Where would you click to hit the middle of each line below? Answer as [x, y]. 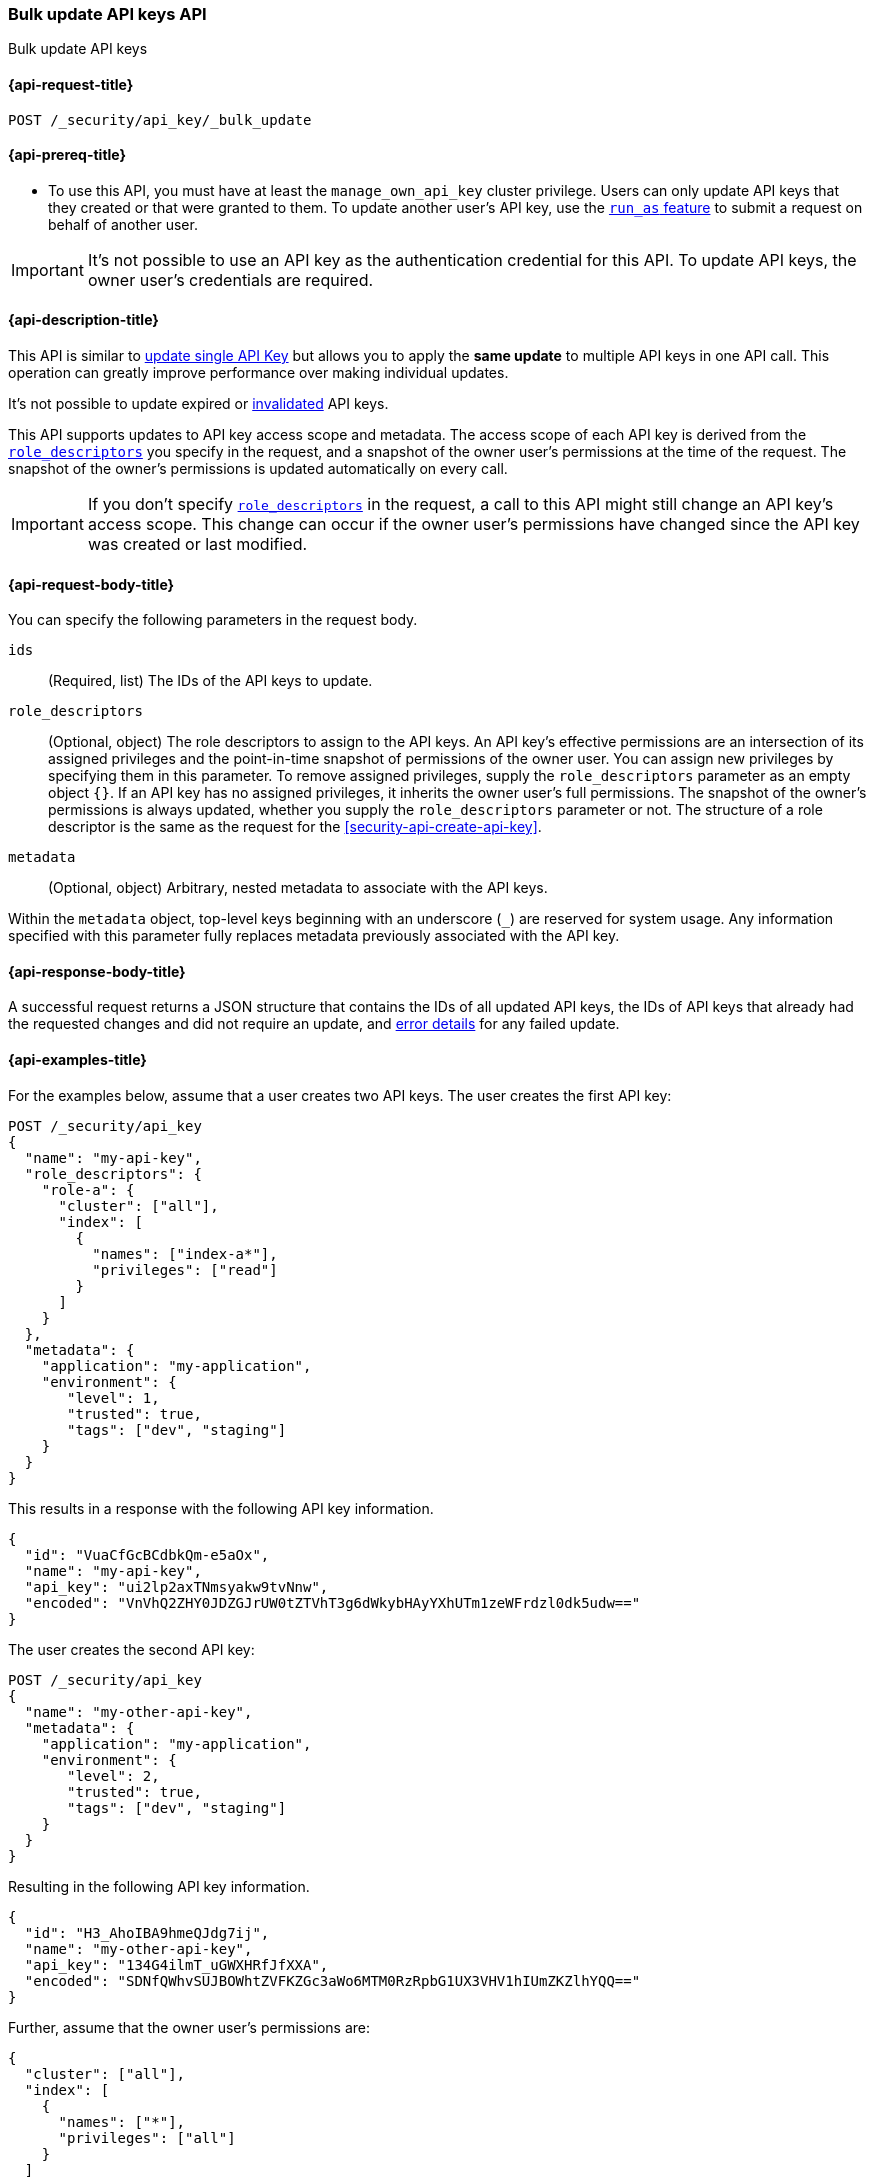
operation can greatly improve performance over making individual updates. [258, 373]
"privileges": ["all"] [147, 2137]
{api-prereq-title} [67, 155]
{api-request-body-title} [91, 584]
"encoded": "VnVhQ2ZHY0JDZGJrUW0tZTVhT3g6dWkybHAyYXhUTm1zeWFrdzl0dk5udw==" [332, 1602]
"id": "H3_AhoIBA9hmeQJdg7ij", [147, 1932]
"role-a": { [88, 1189]
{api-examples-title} [77, 1060]
